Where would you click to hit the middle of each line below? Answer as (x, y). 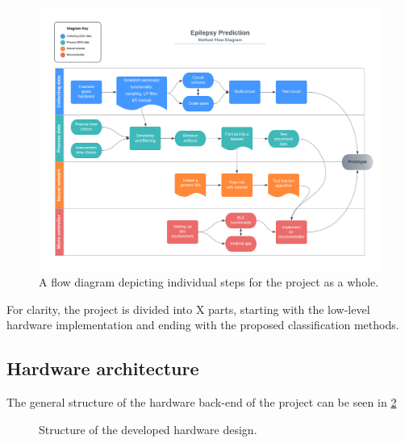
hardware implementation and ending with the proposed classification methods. (203, 325)
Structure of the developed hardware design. (148, 429)
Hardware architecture (103, 368)
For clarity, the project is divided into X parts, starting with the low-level (188, 309)
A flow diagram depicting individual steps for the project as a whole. (209, 282)
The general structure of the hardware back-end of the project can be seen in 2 (202, 402)
